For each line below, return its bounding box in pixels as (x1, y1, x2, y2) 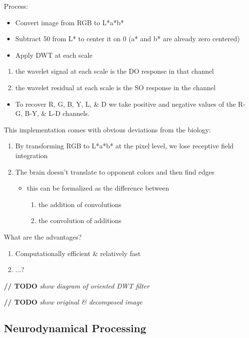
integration (15, 150, 48, 160)
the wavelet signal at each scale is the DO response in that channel (15, 66, 214, 76)
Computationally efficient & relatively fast (15, 248, 141, 258)
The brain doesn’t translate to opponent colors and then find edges (15, 166, 215, 177)
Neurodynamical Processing (4, 321, 146, 336)
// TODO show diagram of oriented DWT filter (4, 280, 150, 290)
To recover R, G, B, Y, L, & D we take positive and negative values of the (15, 98, 236, 109)
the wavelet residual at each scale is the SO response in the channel (15, 82, 216, 92)
